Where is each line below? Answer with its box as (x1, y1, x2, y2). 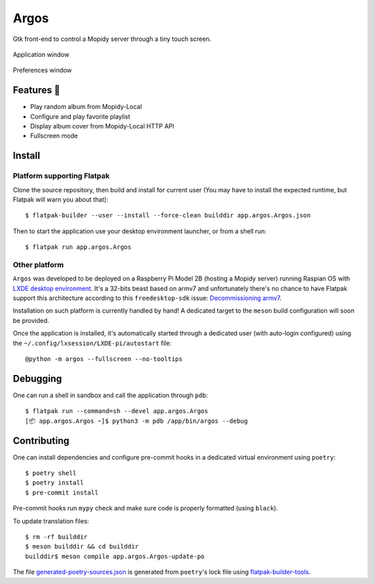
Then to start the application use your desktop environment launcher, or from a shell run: (12, 226, 267, 235)
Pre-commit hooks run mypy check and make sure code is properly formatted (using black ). (12, 504, 278, 512)
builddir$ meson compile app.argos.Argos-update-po (25, 552, 205, 560)
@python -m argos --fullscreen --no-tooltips (25, 355, 183, 362)
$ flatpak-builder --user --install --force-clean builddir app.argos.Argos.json (25, 212, 311, 219)
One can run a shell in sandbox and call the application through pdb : (12, 391, 208, 399)
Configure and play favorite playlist (30, 112, 131, 121)
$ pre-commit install (25, 488, 99, 497)
